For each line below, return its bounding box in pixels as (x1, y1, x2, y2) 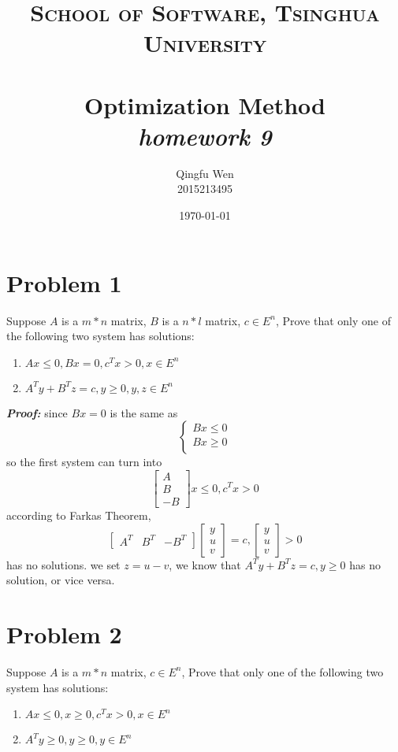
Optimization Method (84, 88, 326, 120)
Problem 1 (6, 266, 122, 298)
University (143, 27, 267, 59)
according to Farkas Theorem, (6, 507, 151, 524)
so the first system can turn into (6, 454, 162, 470)
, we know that (169, 556, 241, 572)
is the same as (110, 404, 178, 420)
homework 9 (138, 119, 272, 152)
